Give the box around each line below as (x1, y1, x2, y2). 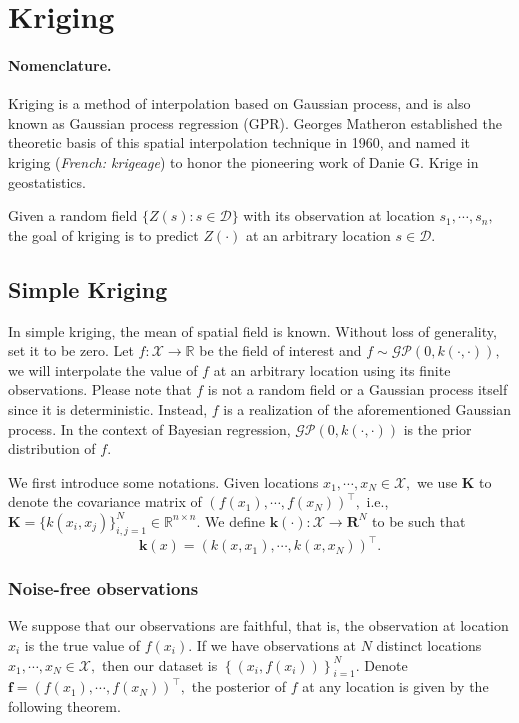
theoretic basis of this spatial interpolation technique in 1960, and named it (8, 132, 471, 153)
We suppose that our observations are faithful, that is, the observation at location (8, 615, 509, 636)
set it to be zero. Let (8, 340, 134, 361)
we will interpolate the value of (8, 359, 198, 380)
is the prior (403, 418, 472, 439)
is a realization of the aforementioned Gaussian (223, 398, 512, 419)
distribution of (8, 438, 96, 459)
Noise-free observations (8, 576, 199, 601)
